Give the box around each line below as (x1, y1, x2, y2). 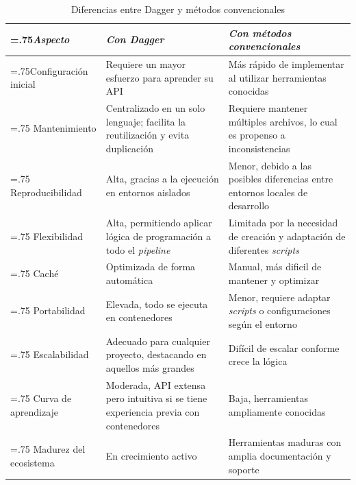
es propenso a (228, 128, 285, 142)
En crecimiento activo (105, 449, 197, 463)
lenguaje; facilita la (105, 114, 186, 128)
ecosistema (10, 455, 55, 469)
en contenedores (105, 310, 173, 324)
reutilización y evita (105, 128, 190, 142)
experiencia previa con (105, 405, 200, 419)
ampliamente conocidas (228, 405, 326, 419)
